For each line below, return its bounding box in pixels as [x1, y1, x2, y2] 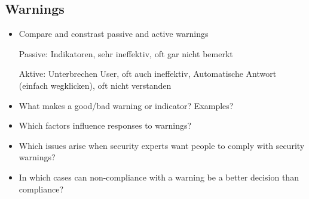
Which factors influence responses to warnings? [19, 119, 192, 132]
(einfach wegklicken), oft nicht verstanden [19, 79, 172, 91]
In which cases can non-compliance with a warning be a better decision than [19, 170, 299, 183]
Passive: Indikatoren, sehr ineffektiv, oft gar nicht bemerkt [19, 47, 233, 60]
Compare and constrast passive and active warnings [19, 27, 209, 40]
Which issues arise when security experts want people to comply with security [19, 139, 305, 151]
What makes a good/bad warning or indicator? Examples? [19, 99, 234, 111]
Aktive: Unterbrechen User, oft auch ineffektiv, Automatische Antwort [19, 67, 277, 80]
